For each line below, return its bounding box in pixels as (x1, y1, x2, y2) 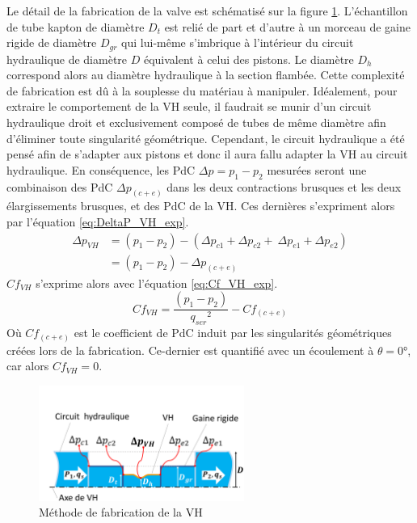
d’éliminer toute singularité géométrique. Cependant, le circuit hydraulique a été (6, 129, 405, 146)
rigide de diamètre (6, 34, 97, 51)
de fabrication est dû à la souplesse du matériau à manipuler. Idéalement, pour (6, 82, 398, 99)
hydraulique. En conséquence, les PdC (6, 161, 196, 178)
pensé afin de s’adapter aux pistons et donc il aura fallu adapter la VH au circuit (6, 146, 408, 162)
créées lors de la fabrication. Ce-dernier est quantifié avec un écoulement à (6, 341, 374, 358)
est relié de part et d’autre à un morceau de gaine (164, 18, 411, 35)
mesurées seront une (267, 161, 367, 178)
